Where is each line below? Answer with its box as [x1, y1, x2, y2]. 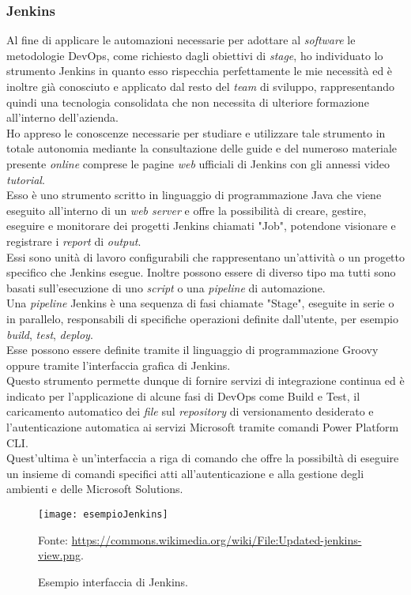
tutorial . [6, 171, 45, 187]
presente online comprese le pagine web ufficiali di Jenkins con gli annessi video [6, 155, 390, 171]
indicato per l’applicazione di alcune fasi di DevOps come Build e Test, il [6, 387, 360, 404]
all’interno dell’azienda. [6, 109, 119, 126]
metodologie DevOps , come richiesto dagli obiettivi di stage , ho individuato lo [6, 47, 383, 63]
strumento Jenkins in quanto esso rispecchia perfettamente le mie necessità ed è [6, 62, 393, 79]
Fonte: [38, 531, 68, 548]
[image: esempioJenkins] [38, 509, 168, 521]
